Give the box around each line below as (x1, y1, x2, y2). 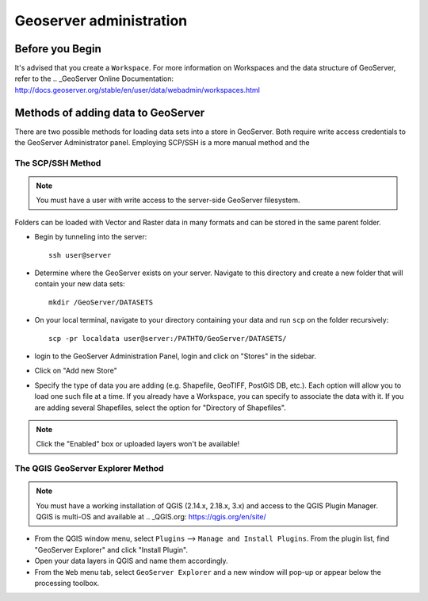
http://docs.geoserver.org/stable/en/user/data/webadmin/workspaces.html (14, 85, 261, 94)
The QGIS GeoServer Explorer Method (14, 463, 164, 474)
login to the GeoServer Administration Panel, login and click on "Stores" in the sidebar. (34, 351, 317, 361)
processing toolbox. (34, 579, 100, 588)
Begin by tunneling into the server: (34, 232, 147, 242)
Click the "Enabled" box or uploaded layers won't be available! (36, 439, 240, 449)
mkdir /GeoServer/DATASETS (48, 297, 154, 307)
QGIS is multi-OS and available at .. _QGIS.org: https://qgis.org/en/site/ (36, 512, 266, 522)
